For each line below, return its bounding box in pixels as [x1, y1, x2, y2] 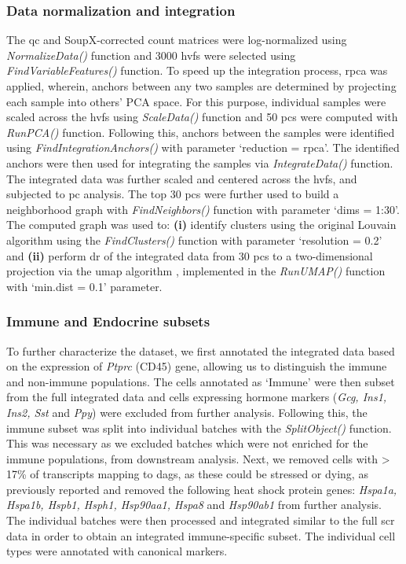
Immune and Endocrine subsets [6, 311, 210, 331]
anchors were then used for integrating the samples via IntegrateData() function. [6, 154, 393, 171]
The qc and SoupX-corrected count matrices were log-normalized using [6, 31, 347, 48]
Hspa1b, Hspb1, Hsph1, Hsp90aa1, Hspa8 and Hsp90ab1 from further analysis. [6, 496, 382, 513]
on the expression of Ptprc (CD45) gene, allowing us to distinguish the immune [6, 358, 387, 374]
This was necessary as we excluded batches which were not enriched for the [6, 435, 368, 452]
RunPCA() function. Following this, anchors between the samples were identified [6, 123, 395, 140]
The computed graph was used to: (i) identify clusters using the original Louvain [6, 216, 397, 233]
